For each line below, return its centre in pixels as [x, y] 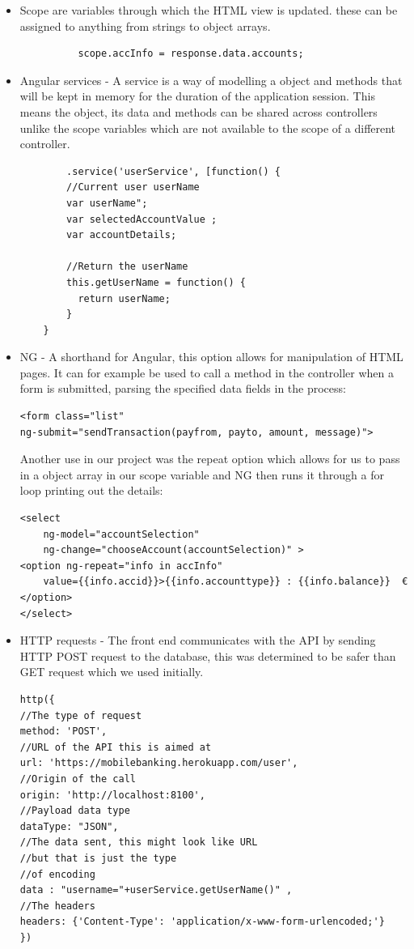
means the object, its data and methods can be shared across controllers [199, 111]
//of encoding [57, 874]
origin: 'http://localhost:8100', [112, 795]
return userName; [124, 298]
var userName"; [107, 203]
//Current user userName [133, 187]
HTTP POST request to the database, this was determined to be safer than [208, 655]
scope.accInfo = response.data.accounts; [191, 54]
